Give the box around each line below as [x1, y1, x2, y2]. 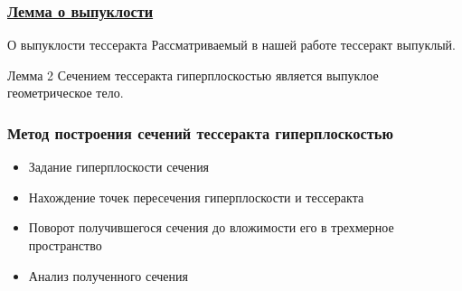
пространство [28, 236, 102, 254]
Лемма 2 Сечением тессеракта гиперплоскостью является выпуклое [7, 65, 379, 84]
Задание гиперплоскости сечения [28, 157, 210, 176]
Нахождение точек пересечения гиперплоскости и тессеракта [28, 187, 364, 206]
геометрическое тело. [7, 83, 124, 102]
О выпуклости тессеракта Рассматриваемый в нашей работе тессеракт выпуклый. [7, 35, 456, 54]
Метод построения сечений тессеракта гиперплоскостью [7, 121, 393, 144]
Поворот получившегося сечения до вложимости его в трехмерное [28, 218, 394, 237]
